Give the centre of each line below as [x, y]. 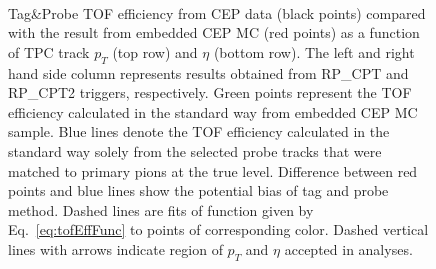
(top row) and [155, 51]
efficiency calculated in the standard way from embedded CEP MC [213, 111]
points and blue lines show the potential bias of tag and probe [198, 190]
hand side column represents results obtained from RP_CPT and [208, 72]
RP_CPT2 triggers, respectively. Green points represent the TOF [210, 92]
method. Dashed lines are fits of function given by [161, 209]
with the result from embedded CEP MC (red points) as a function [214, 32]
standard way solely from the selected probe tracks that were [195, 150]
